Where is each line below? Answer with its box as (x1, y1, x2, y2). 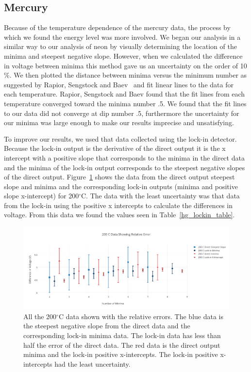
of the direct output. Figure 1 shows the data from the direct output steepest (4, 172, 235, 182)
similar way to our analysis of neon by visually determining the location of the (4, 41, 237, 51)
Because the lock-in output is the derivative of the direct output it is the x (4, 143, 226, 153)
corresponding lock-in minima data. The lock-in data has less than (23, 330, 221, 340)
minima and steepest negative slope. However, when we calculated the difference (4, 50, 243, 61)
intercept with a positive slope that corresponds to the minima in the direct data (4, 152, 245, 162)
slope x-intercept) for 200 (4, 191, 79, 201)
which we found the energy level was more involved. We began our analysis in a (4, 32, 241, 42)
